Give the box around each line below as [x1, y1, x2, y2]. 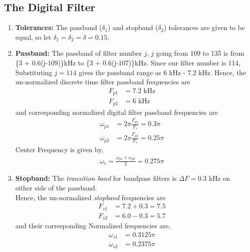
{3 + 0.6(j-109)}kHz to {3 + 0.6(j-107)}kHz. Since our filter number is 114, [15, 57, 241, 67]
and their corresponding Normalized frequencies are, [15, 220, 171, 231]
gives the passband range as [79, 67, 162, 77]
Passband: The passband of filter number [15, 48, 142, 58]
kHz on [209, 173, 230, 183]
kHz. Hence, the [199, 67, 246, 77]
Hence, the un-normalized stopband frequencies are [15, 192, 166, 202]
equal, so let [15, 31, 51, 42]
